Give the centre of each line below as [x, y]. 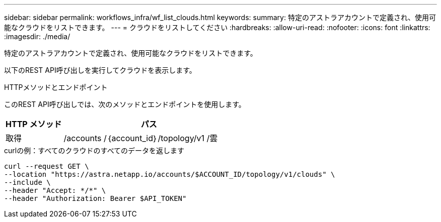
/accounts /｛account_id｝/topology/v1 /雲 [141, 138]
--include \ [27, 182]
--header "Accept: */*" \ [55, 190]
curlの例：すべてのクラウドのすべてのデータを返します [94, 150]
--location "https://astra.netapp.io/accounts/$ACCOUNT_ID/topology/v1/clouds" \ [170, 174]
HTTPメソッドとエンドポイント [56, 87]
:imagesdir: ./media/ [37, 36]
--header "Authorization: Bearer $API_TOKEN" [95, 198]
